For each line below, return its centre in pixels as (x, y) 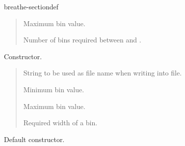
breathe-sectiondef (31, 6)
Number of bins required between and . (82, 40)
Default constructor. (34, 139)
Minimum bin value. (54, 89)
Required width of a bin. (60, 123)
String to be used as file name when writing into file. (103, 73)
